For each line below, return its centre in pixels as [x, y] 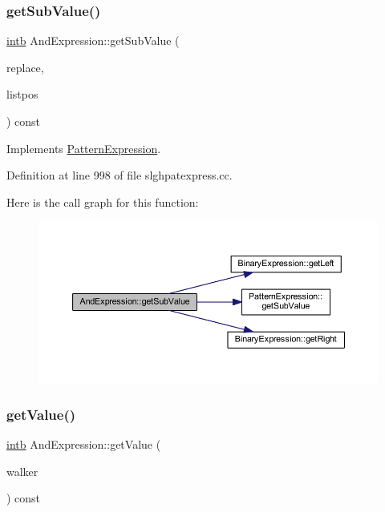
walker [22, 471]
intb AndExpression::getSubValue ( [93, 40]
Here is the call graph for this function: [103, 202]
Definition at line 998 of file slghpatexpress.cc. [120, 175]
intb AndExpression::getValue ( [84, 444]
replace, [25, 67]
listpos [22, 94]
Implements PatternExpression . [84, 148]
